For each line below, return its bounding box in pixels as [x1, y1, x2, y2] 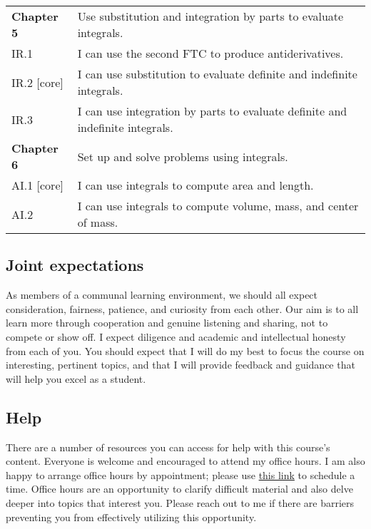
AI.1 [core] [11, 177, 63, 193]
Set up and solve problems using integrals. [77, 148, 288, 165]
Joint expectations [6, 254, 144, 276]
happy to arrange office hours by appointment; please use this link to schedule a [6, 467, 355, 482]
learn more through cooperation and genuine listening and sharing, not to [6, 315, 328, 330]
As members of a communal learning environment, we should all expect [6, 287, 318, 302]
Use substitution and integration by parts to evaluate [77, 8, 344, 24]
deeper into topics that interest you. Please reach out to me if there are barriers [6, 495, 355, 510]
